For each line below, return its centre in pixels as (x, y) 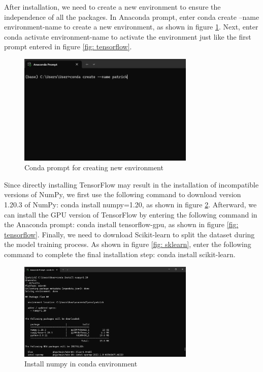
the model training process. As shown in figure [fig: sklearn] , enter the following (128, 244)
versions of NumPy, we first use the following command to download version (123, 194)
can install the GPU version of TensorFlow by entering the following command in (131, 214)
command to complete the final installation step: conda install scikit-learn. (120, 254)
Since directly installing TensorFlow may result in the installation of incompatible (131, 184)
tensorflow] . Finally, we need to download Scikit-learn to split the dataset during (129, 234)
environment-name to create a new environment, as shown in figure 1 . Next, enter (131, 27)
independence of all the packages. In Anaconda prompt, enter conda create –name (132, 17)
